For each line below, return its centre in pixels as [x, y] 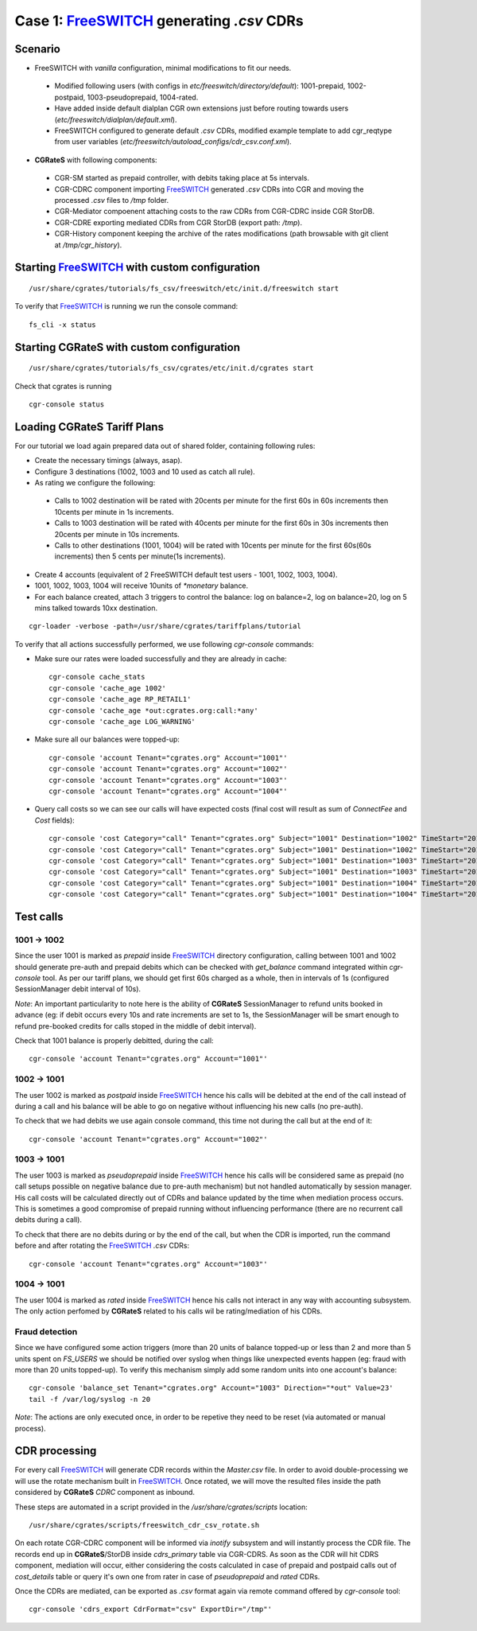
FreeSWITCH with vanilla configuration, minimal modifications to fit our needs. [163, 68]
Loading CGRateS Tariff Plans [89, 427]
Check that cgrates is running [63, 386]
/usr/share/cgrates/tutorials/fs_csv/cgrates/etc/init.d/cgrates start [171, 368]
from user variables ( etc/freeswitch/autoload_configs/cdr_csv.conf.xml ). [173, 142]
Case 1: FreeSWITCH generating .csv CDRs [159, 21]
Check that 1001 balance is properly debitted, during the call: [114, 1040]
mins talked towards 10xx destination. [96, 608]
